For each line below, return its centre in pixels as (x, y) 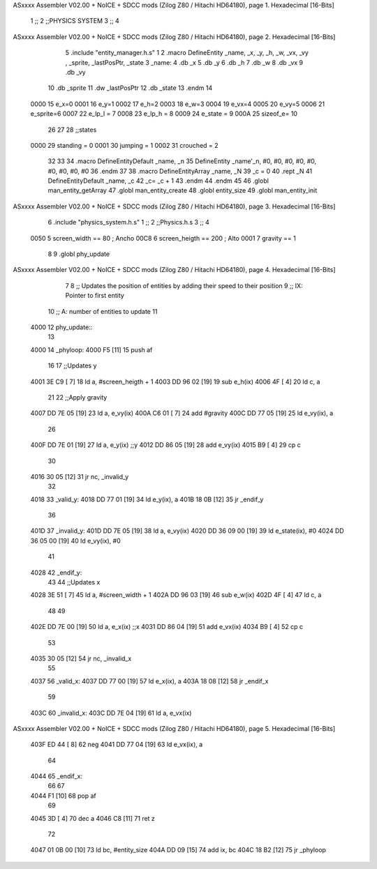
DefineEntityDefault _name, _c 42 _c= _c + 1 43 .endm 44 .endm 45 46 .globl (158, 181)
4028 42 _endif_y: (56, 573)
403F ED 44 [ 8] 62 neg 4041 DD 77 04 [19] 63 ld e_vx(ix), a (117, 745)
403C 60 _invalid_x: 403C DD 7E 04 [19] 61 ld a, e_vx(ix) (111, 713)
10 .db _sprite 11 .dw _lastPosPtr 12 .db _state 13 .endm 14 (130, 88)
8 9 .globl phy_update (79, 254)
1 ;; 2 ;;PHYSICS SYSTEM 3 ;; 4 (75, 21)
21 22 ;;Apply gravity (77, 397)
